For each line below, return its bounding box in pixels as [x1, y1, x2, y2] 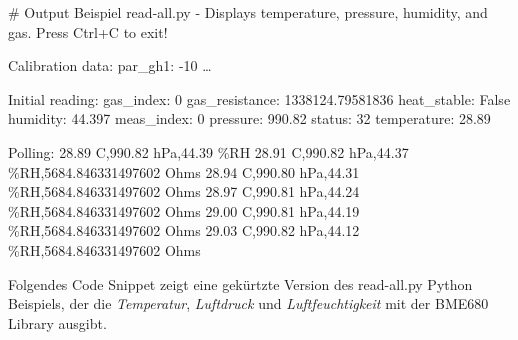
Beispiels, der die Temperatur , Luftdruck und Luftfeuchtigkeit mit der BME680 [8, 293, 489, 314]
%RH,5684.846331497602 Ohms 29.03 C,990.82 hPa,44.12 [8, 220, 360, 241]
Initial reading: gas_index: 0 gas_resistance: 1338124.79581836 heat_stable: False [8, 88, 511, 109]
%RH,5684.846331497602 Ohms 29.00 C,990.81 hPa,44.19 [8, 200, 360, 221]
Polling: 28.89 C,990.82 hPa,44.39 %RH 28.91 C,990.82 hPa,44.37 [8, 141, 409, 162]
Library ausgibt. [8, 312, 107, 333]
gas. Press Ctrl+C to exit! [8, 21, 168, 42]
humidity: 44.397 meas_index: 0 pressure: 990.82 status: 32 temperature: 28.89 [8, 108, 491, 129]
